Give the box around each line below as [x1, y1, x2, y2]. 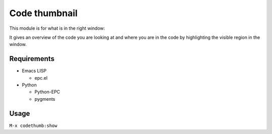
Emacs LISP [22, 68, 47, 74]
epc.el [34, 75, 48, 81]
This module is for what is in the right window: [9, 25, 105, 31]
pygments [34, 96, 55, 102]
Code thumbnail [9, 8, 78, 19]
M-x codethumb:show [9, 122, 57, 128]
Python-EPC [34, 89, 60, 95]
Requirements [9, 54, 55, 63]
